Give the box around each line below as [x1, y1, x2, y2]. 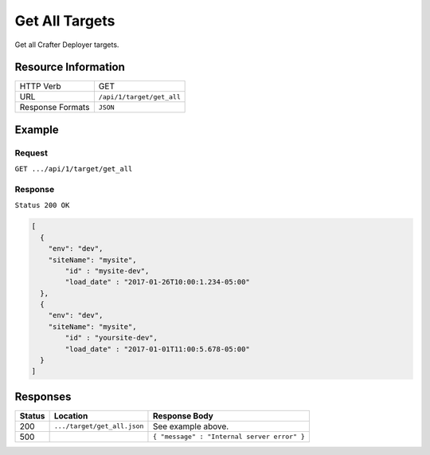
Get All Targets [14, 12, 115, 29]
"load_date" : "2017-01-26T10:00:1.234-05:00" [64, 277, 250, 287]
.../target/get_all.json [53, 422, 144, 430]
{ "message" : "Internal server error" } [152, 433, 306, 441]
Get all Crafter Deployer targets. [14, 40, 119, 49]
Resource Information [14, 61, 125, 74]
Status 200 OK [14, 201, 70, 210]
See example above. [152, 421, 229, 432]
